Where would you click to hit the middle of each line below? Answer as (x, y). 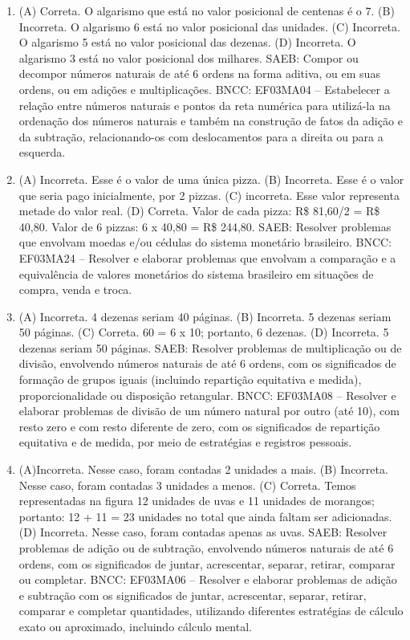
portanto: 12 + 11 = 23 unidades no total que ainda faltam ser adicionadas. (205, 516)
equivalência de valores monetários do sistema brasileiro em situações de (196, 273)
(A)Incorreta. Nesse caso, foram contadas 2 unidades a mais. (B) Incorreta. (203, 469)
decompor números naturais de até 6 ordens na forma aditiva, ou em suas (199, 73)
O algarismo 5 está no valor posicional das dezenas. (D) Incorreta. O (187, 42)
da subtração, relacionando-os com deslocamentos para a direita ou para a (201, 136)
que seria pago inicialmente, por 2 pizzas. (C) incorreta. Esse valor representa (209, 195)
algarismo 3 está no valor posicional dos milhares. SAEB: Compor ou (189, 57)
